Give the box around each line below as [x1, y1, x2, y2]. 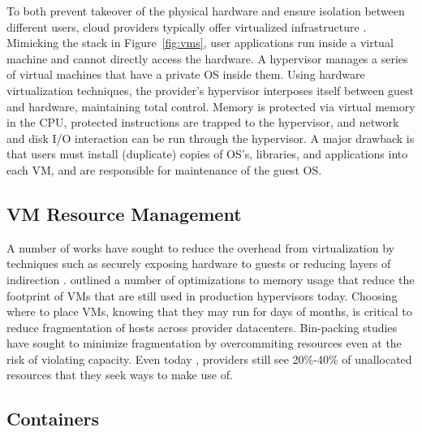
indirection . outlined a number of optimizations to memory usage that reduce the [6, 270, 415, 287]
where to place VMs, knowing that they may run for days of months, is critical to [6, 303, 412, 320]
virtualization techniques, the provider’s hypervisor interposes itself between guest [6, 81, 415, 98]
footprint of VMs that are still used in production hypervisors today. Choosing [6, 287, 398, 304]
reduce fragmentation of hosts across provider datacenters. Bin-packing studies [6, 318, 398, 335]
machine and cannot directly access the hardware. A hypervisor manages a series [6, 50, 408, 67]
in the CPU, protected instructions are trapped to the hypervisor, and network [6, 114, 399, 131]
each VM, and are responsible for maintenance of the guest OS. [6, 161, 322, 178]
